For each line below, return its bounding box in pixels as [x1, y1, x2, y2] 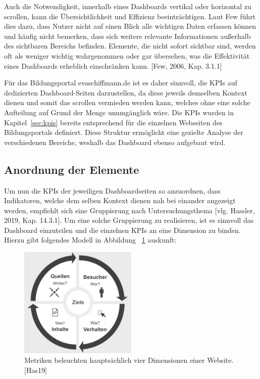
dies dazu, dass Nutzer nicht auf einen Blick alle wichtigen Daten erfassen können [4, 21, 256, 31]
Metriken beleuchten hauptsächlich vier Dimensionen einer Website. [24, 355, 234, 365]
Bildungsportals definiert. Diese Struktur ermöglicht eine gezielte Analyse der [4, 127, 243, 137]
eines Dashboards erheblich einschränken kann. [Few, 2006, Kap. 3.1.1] [4, 60, 222, 71]
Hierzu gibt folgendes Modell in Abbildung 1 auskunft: [4, 234, 177, 245]
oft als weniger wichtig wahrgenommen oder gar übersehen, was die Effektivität [4, 50, 250, 61]
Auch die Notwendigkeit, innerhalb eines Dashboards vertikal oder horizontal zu [4, 1, 251, 11]
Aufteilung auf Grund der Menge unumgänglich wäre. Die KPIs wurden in [4, 107, 234, 117]
